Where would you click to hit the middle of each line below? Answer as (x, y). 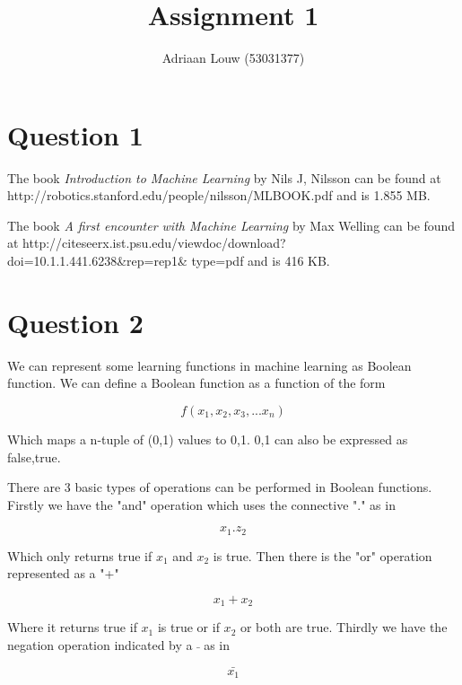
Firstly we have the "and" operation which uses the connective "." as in (201, 504)
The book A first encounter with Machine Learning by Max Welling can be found (231, 225)
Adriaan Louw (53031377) (233, 58)
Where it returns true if (72, 627)
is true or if (188, 627)
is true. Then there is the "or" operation (323, 555)
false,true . (34, 457)
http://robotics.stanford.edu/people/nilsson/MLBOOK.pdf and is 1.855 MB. (219, 195)
